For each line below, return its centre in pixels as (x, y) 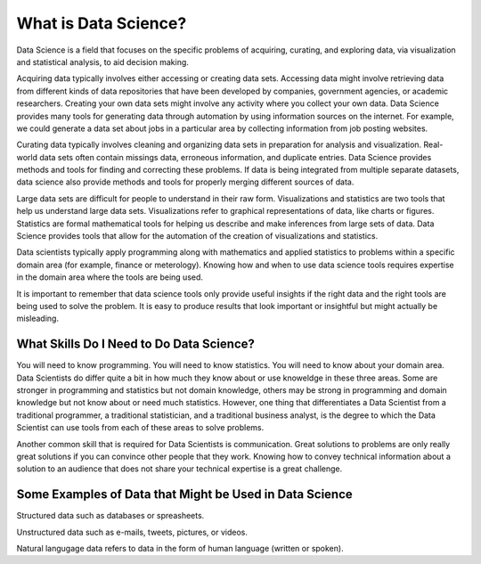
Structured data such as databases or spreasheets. (110, 516)
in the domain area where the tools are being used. (110, 277)
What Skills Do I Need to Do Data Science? (136, 344)
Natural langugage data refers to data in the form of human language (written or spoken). (180, 549)
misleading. (38, 319)
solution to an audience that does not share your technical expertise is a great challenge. (179, 469)
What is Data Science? (102, 23)
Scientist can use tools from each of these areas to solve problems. (140, 428)
